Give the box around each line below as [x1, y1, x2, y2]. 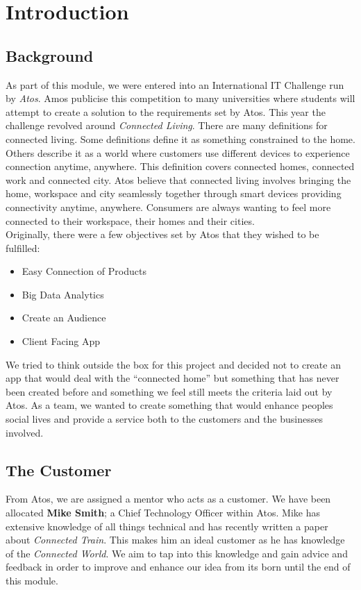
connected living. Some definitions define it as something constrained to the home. [6, 131, 355, 146]
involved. [6, 425, 44, 439]
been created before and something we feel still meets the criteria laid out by [6, 384, 333, 398]
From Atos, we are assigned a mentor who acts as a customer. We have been [6, 491, 331, 506]
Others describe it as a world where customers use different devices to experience [6, 145, 350, 160]
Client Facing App [22, 334, 101, 348]
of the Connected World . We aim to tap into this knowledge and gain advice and [6, 546, 348, 560]
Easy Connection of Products [22, 264, 146, 278]
